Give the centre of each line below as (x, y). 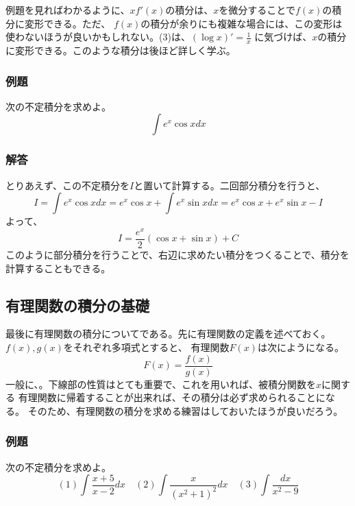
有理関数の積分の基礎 (77, 305)
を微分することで (257, 10)
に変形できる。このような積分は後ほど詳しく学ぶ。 (121, 50)
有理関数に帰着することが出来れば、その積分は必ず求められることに (172, 397)
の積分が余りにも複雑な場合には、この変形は (242, 23)
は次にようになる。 (301, 347)
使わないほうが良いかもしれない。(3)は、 (98, 37)
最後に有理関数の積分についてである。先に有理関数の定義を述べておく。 (168, 334)
